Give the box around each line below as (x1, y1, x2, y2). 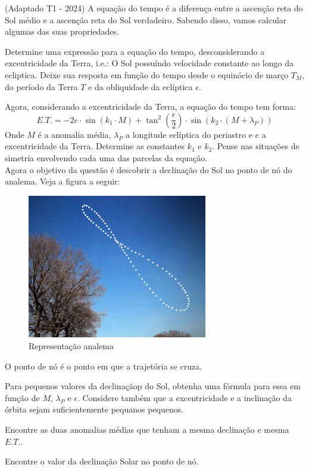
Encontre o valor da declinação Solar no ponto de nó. (5, 455, 199, 467)
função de (5, 391, 40, 404)
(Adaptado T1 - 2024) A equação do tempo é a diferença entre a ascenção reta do (5, 2, 303, 14)
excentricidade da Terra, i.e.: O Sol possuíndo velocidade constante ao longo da (5, 57, 294, 69)
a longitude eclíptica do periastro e (126, 128, 252, 140)
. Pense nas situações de (212, 140, 299, 152)
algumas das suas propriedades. (5, 25, 119, 38)
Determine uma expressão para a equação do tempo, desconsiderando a (5, 45, 265, 57)
